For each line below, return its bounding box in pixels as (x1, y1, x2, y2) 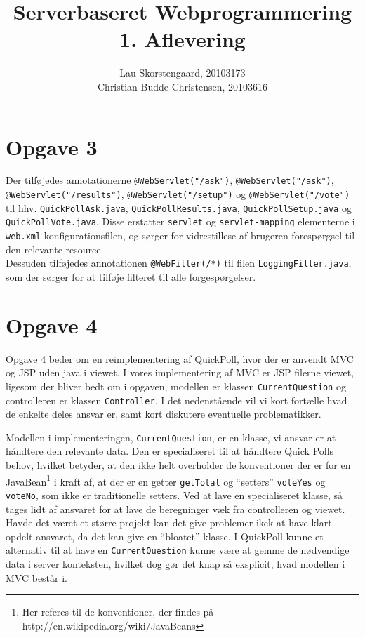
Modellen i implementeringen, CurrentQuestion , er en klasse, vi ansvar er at (6, 430, 336, 444)
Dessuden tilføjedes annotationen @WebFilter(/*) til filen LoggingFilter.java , (6, 255, 352, 270)
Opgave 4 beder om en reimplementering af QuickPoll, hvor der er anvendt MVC (6, 351, 354, 366)
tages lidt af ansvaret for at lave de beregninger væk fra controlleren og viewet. (6, 501, 345, 516)
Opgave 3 (6, 132, 98, 161)
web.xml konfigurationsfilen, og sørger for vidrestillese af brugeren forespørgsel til (6, 228, 355, 243)
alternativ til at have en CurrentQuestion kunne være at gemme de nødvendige (6, 543, 350, 557)
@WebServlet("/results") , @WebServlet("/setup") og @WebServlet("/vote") (6, 187, 350, 201)
